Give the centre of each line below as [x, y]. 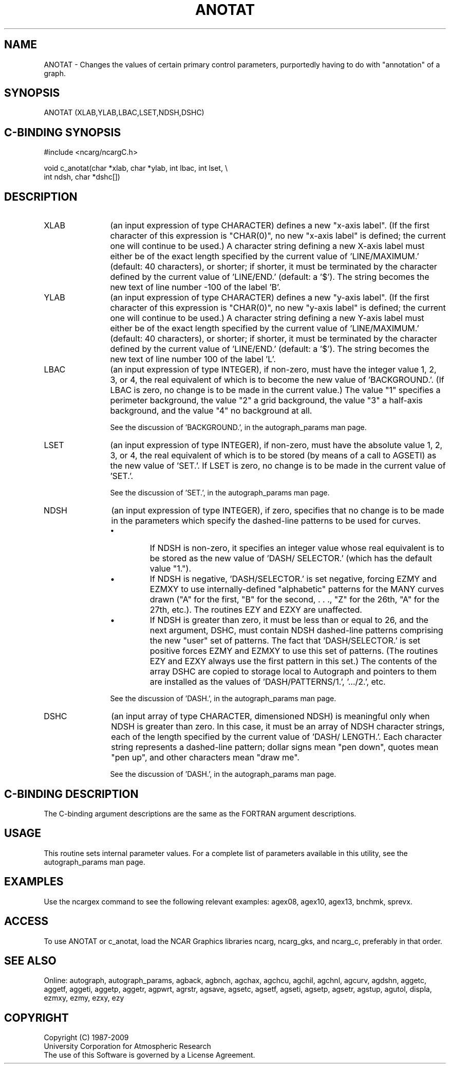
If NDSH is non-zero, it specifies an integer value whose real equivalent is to [297, 548]
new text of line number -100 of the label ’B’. [195, 287]
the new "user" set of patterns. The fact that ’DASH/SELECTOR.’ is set [285, 641]
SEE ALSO [30, 960]
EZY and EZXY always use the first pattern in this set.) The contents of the [293, 661]
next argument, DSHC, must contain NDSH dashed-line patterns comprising [296, 630]
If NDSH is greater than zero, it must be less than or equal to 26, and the [289, 620]
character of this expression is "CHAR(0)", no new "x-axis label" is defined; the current [278, 236]
